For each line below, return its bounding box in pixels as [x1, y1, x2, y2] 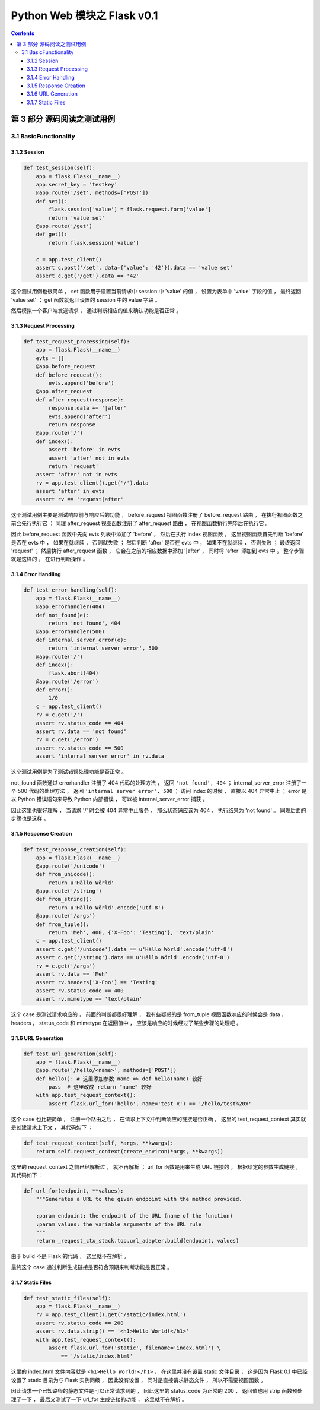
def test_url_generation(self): [23, 1050, 118, 1057]
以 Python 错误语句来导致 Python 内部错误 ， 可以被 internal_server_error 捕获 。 [11, 796, 208, 803]
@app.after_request [36, 388, 93, 395]
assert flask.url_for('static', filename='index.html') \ [48, 1345, 220, 1351]
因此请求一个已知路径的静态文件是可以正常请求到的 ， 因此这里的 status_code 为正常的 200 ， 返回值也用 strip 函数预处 [11, 1387, 303, 1395]
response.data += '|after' [48, 404, 127, 412]
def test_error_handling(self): [23, 587, 118, 593]
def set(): [36, 198, 68, 204]
